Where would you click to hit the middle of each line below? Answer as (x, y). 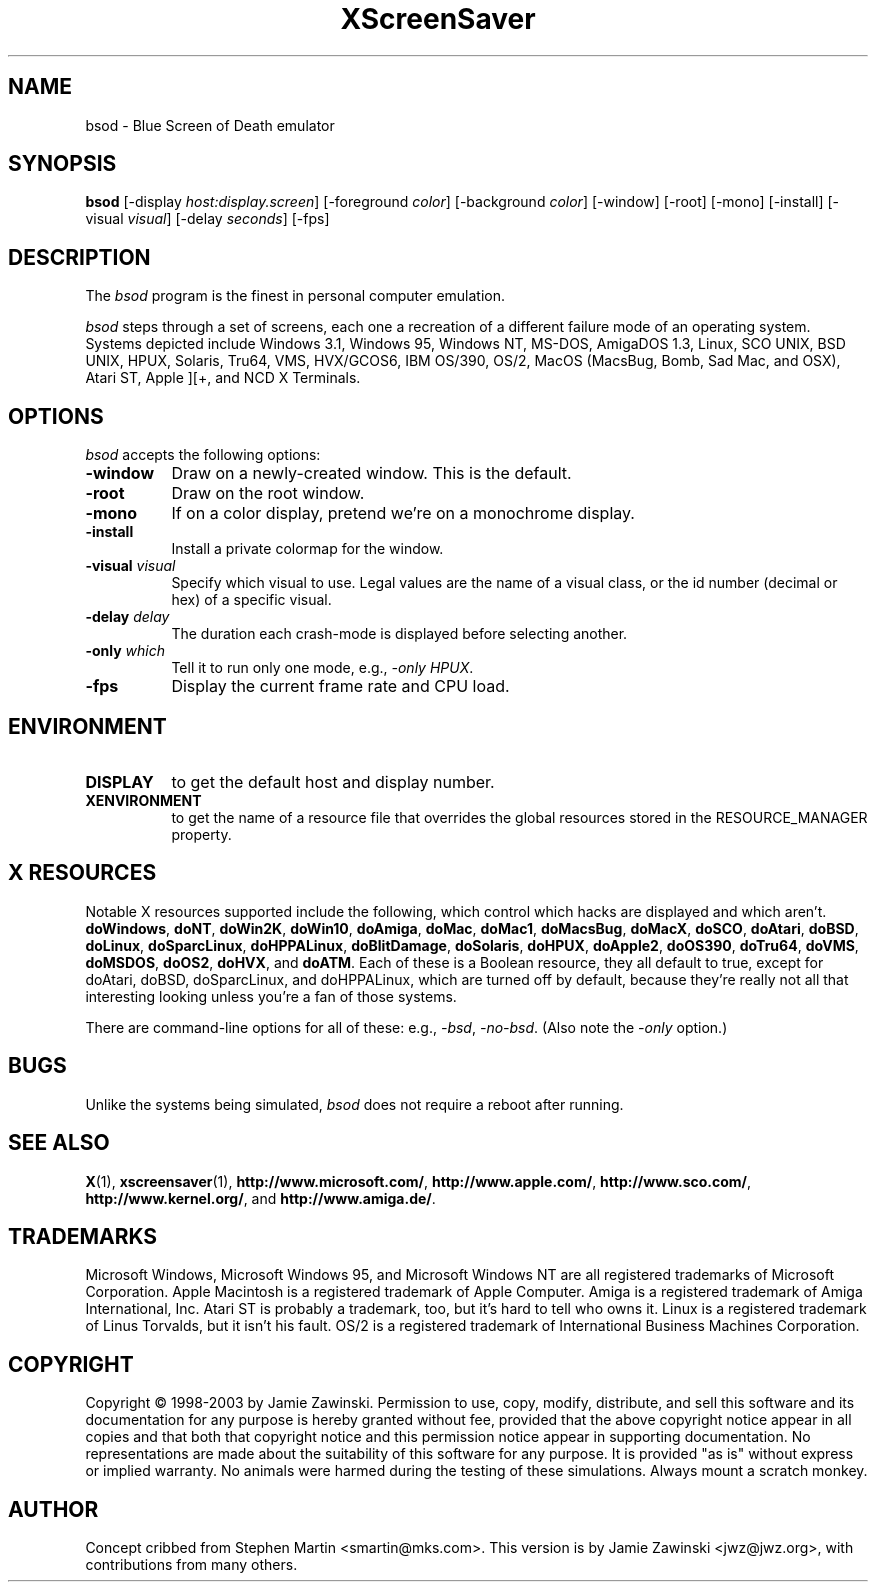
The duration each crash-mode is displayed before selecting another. (399, 634)
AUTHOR (53, 1509)
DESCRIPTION (79, 257)
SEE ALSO (59, 1143)
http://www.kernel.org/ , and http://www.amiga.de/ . (260, 1198)
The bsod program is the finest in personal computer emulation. (295, 296)
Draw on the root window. (268, 493)
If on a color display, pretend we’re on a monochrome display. (403, 513)
